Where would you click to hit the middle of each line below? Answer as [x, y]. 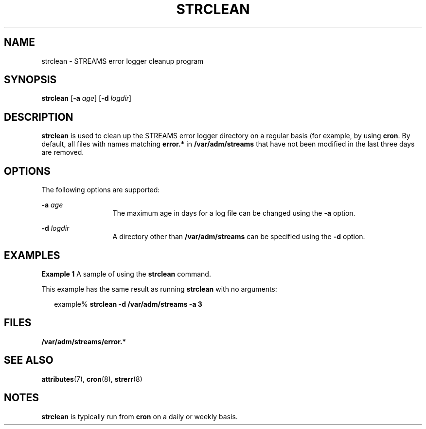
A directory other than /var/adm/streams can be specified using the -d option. [239, 237]
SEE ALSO [29, 360]
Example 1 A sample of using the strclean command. [126, 274]
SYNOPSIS [30, 80]
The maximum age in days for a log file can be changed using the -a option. [234, 213]
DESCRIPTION [39, 117]
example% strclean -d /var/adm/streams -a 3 [128, 304]
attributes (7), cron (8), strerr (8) [92, 379]
